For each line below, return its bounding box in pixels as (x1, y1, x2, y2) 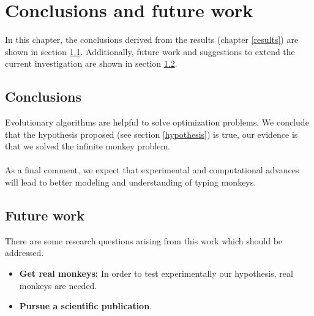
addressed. (5, 246, 44, 259)
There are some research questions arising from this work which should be (5, 234, 283, 247)
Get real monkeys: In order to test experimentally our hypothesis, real (19, 267, 293, 280)
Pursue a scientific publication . (19, 299, 152, 312)
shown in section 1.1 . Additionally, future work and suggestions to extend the (5, 45, 295, 58)
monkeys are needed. (19, 279, 97, 292)
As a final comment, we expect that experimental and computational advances (5, 164, 299, 176)
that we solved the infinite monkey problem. (5, 140, 171, 152)
